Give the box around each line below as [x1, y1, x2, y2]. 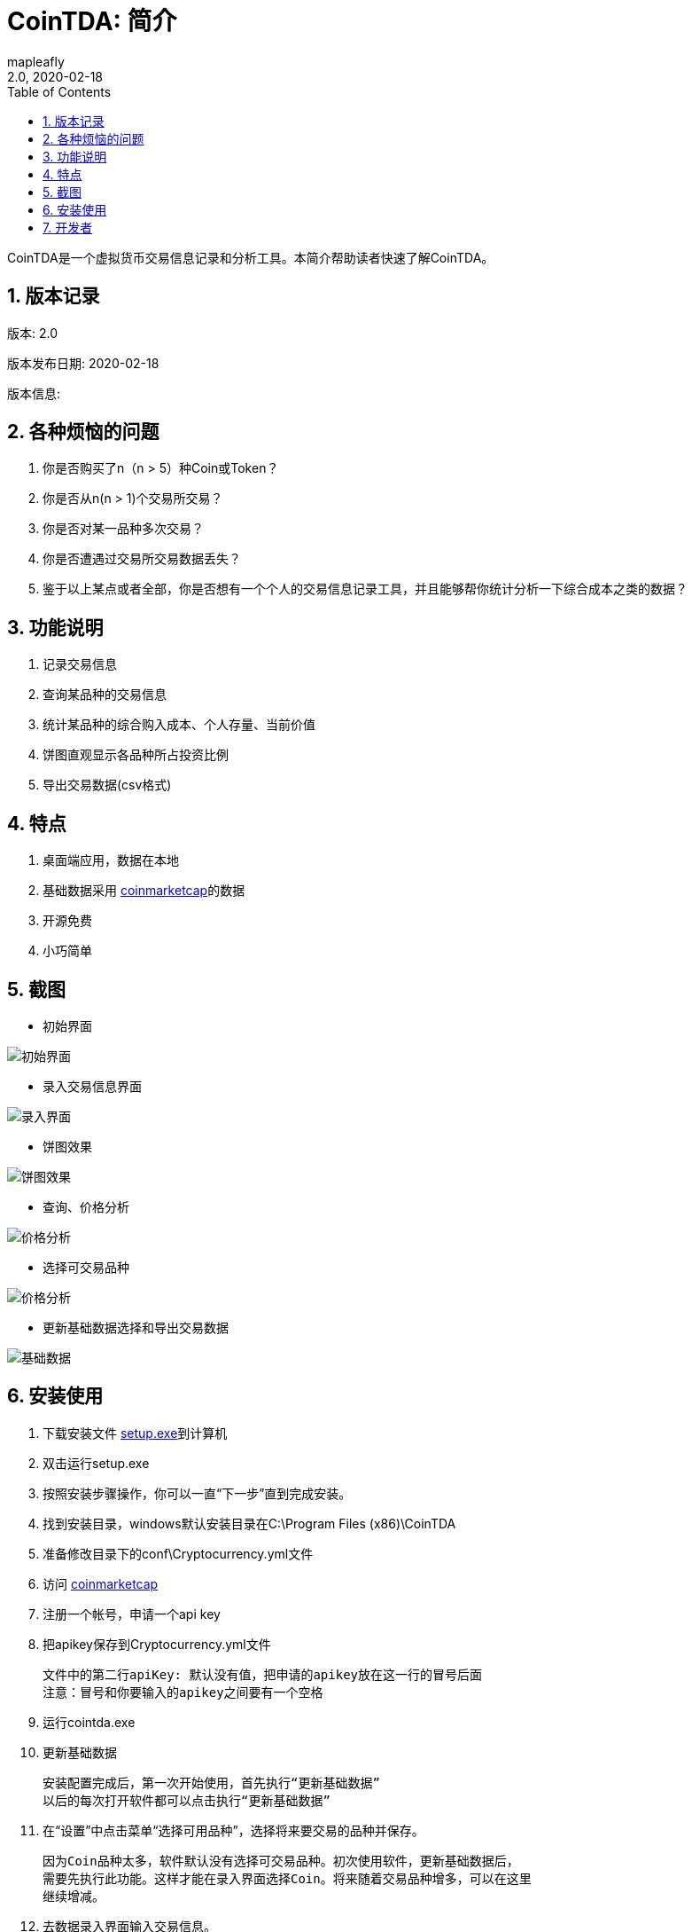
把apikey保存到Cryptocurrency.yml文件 [43, 1636, 271, 1652]
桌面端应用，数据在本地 [43, 852, 179, 868]
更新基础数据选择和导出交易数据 [43, 1319, 229, 1335]
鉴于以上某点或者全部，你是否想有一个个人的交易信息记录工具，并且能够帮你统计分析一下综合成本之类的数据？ [43, 581, 688, 597]
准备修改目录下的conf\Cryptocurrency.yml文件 [43, 1545, 314, 1561]
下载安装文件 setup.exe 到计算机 [43, 1425, 228, 1441]
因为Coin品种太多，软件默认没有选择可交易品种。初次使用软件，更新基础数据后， [43, 1853, 519, 1868]
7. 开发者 [43, 219, 93, 235]
